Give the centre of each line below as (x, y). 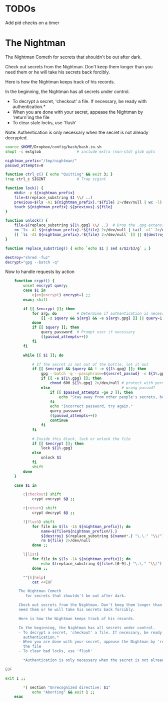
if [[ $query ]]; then (55, 327)
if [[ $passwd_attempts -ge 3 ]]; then (91, 392)
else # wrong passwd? (98, 388)
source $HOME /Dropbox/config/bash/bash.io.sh (53, 147)
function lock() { (24, 188)
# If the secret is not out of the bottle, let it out (90, 364)
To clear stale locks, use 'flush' (44, 122)
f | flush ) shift (39, 522)
